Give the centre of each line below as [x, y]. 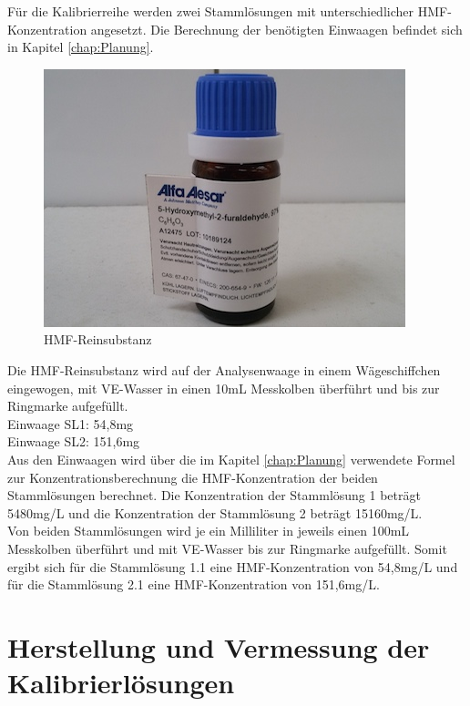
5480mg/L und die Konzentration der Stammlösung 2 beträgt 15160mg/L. [215, 512]
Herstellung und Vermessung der [219, 646]
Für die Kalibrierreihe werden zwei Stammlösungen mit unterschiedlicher [210, 11]
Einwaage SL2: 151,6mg [74, 441]
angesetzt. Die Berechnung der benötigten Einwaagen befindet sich [276, 29]
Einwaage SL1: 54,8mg [71, 423]
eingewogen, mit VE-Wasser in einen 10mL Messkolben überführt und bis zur [224, 388]
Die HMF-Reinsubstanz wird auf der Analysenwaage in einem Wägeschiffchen [224, 369]
